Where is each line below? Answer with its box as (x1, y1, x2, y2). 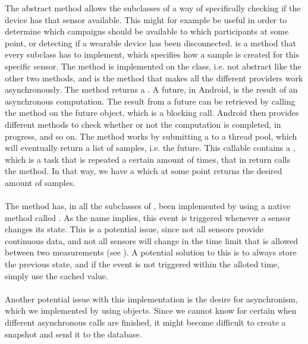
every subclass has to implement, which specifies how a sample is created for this (5, 48, 300, 61)
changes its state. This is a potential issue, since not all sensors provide (5, 223, 264, 235)
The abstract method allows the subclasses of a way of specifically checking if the (5, 2, 301, 14)
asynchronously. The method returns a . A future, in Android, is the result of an (5, 83, 298, 96)
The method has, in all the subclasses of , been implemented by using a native (5, 200, 290, 212)
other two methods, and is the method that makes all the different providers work (5, 71, 303, 84)
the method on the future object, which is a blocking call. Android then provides (5, 106, 299, 119)
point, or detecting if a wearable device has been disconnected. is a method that (5, 36, 296, 49)
